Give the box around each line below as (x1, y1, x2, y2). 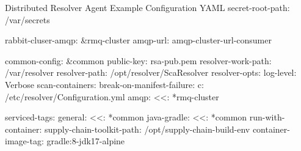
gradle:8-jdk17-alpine (46, 134, 125, 147)
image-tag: (5, 134, 44, 147)
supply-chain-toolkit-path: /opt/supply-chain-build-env (44, 122, 250, 135)
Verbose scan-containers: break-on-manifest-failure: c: (5, 78, 204, 90)
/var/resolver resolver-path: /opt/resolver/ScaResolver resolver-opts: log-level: (5, 66, 297, 79)
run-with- (249, 111, 285, 123)
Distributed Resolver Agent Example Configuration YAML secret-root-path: (5, 1, 290, 13)
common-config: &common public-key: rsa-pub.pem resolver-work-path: (5, 54, 272, 67)
